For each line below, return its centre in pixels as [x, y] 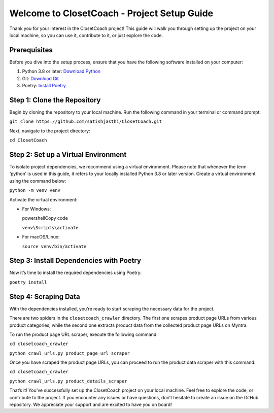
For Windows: [37, 209]
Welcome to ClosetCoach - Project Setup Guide [111, 13]
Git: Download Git [41, 78]
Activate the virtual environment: [44, 199]
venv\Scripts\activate [50, 228]
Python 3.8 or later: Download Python [61, 72]
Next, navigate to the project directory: [50, 131]
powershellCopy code [45, 218]
